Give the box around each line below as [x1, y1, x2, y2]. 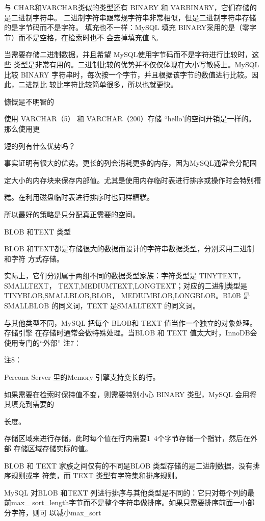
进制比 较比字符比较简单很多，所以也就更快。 [25, 79, 178, 90]
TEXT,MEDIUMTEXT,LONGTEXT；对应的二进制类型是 [58, 280, 248, 291]
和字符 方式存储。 [4, 253, 64, 264]
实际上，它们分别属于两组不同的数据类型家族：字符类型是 [4, 270, 197, 281]
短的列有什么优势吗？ [4, 140, 75, 151]
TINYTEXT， [199, 270, 246, 281]
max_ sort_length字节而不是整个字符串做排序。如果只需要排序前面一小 [11, 497, 248, 508]
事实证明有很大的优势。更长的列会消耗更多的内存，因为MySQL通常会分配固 [4, 158, 257, 168]
